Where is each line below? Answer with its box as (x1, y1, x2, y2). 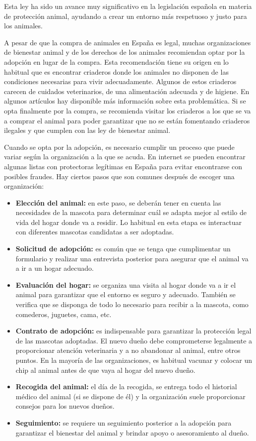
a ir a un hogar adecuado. (15, 263, 94, 273)
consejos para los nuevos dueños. (15, 401, 115, 411)
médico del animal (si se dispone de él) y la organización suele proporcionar (15, 391, 246, 401)
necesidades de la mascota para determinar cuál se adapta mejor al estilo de (15, 207, 247, 218)
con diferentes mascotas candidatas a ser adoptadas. (15, 226, 174, 237)
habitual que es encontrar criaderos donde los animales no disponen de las (4, 66, 229, 77)
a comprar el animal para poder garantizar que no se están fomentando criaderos (4, 115, 250, 125)
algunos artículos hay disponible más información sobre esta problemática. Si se (4, 96, 246, 106)
